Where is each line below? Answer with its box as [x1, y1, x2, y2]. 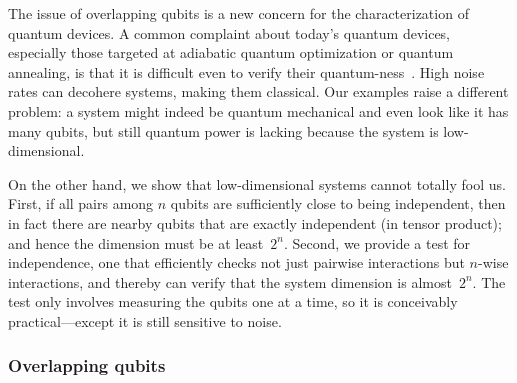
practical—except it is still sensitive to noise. [8, 310, 282, 331]
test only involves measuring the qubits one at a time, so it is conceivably [8, 291, 458, 312]
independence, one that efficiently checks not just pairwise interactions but [8, 252, 465, 273]
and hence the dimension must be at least [8, 232, 264, 253]
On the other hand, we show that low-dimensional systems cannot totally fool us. [8, 173, 506, 194]
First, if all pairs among [8, 193, 154, 214]
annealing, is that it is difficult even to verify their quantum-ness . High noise [8, 61, 485, 82]
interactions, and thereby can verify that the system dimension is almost [8, 271, 452, 292]
